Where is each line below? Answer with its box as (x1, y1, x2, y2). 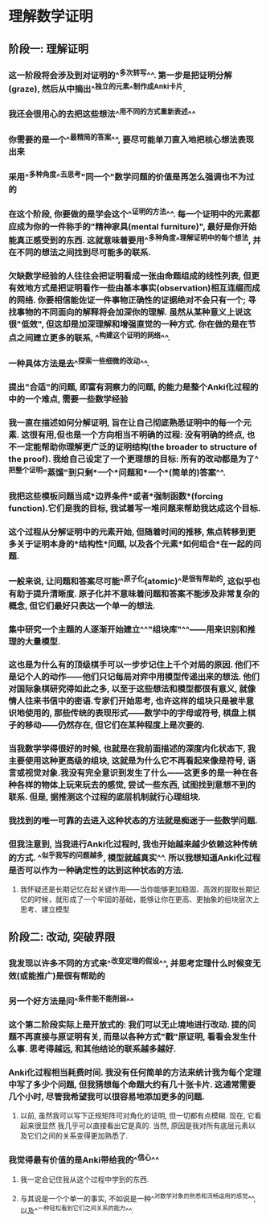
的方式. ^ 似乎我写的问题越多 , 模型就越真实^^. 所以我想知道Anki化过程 (8, 850, 261, 863)
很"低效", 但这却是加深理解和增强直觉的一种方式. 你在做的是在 (8, 319, 247, 330)
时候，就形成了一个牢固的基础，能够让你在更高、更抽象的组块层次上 (34, 895, 260, 904)
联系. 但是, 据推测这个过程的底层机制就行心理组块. (8, 792, 202, 803)
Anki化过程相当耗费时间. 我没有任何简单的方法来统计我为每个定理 (8, 1067, 262, 1078)
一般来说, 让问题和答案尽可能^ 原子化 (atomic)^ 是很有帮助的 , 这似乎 (8, 574, 252, 587)
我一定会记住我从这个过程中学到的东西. (19, 1175, 149, 1184)
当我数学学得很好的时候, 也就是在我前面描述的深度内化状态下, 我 (8, 743, 256, 755)
